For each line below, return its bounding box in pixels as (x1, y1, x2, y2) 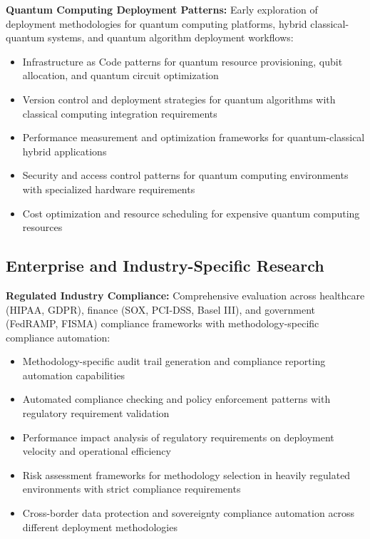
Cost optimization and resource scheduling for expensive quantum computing (22, 205, 360, 220)
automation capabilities (22, 367, 125, 382)
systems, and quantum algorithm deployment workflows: (48, 30, 294, 45)
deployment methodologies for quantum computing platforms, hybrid (6, 16, 307, 31)
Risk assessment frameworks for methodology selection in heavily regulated (22, 467, 351, 482)
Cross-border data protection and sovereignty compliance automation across (22, 505, 355, 520)
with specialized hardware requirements (22, 181, 195, 196)
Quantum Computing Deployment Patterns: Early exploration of (6, 2, 318, 16)
